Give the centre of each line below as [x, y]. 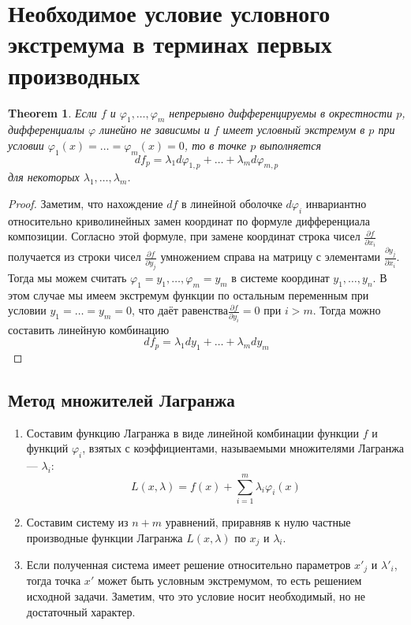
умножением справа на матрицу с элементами [271, 257]
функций [47, 448]
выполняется [290, 145]
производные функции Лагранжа [105, 537]
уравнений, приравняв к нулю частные [258, 521]
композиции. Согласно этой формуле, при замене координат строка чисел [184, 236]
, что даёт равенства [179, 310]
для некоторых [44, 177]
